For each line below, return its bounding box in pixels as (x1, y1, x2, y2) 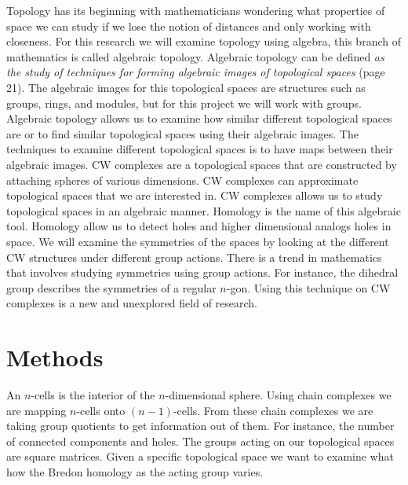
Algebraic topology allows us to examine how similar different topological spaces (6, 110, 392, 127)
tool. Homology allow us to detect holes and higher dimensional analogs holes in (6, 218, 392, 234)
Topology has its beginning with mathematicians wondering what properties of (6, 2, 385, 18)
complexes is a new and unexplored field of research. (6, 295, 257, 311)
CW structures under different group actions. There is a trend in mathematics (6, 248, 382, 265)
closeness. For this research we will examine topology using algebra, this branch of (6, 33, 401, 50)
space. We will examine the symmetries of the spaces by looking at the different (6, 233, 389, 249)
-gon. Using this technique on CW (226, 279, 391, 296)
